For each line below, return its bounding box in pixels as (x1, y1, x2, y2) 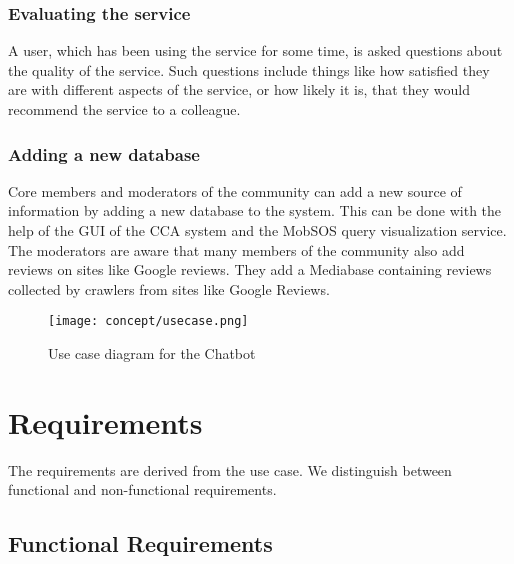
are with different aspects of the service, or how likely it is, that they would (8, 79, 471, 100)
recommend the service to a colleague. (8, 99, 241, 119)
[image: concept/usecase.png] (48, 314, 249, 329)
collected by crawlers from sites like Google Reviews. (8, 278, 330, 299)
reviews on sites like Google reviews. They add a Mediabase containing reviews (8, 259, 492, 280)
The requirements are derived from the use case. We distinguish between (8, 459, 452, 480)
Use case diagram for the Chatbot (48, 343, 256, 364)
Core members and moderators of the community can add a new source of (8, 180, 462, 201)
